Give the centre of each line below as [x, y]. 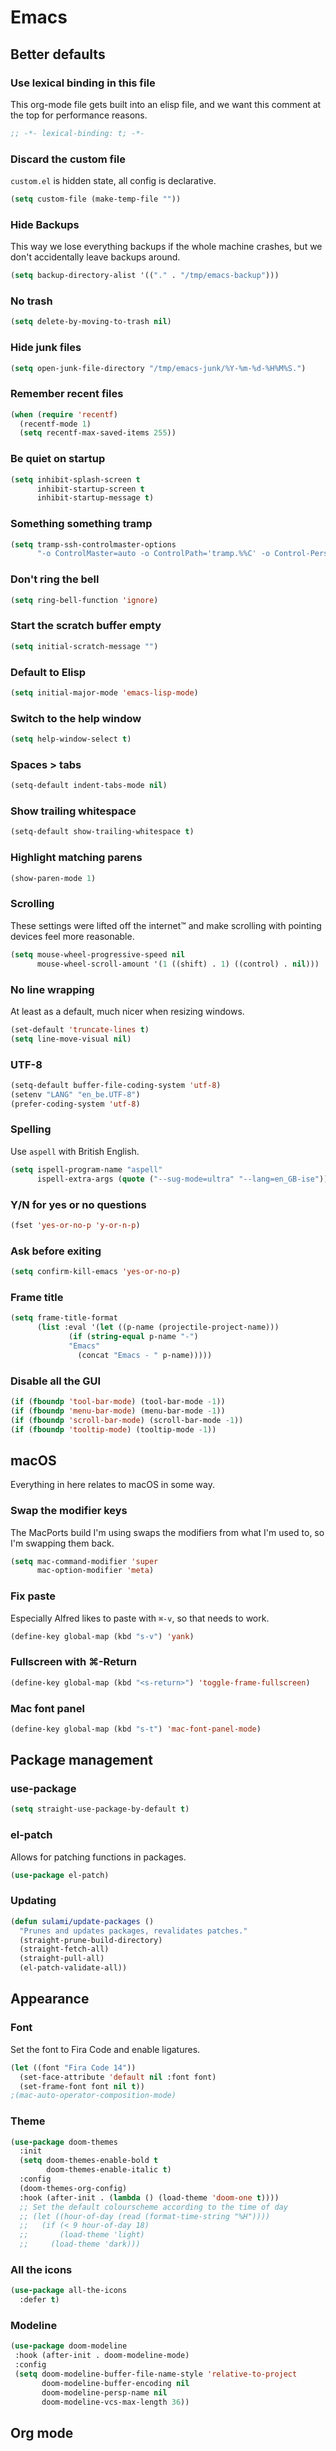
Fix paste [33, 1596]
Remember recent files [67, 394]
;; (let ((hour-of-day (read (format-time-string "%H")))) [145, 2216]
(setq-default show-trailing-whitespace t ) [102, 832]
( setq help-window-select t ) [71, 739]
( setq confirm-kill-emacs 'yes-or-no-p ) [96, 1272]
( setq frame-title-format [64, 1318]
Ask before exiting [56, 1251]
